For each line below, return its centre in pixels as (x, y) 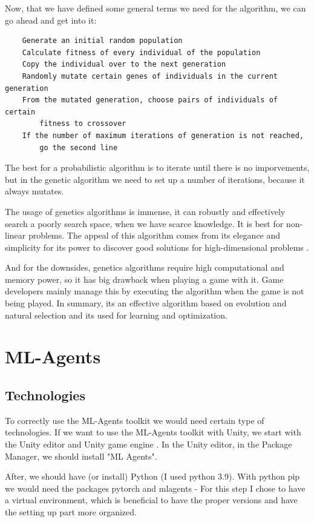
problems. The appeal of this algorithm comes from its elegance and (154, 235)
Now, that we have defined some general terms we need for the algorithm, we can (155, 8)
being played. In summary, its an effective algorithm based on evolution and (146, 303)
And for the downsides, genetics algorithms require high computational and (145, 267)
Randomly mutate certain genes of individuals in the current (150, 76)
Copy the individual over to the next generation (124, 64)
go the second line (79, 147)
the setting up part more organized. (71, 511)
